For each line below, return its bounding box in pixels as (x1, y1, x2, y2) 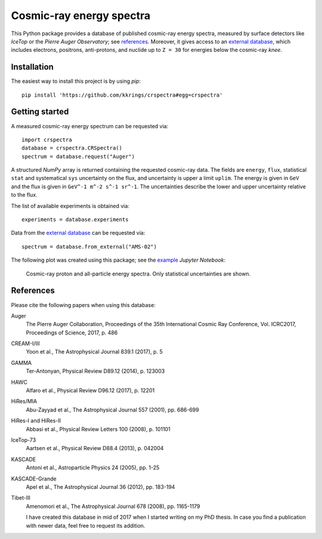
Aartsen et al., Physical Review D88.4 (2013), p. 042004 (26, 445, 164, 452)
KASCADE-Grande (11, 475, 57, 482)
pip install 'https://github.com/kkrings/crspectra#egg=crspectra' (21, 91, 223, 98)
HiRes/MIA (11, 398, 38, 405)
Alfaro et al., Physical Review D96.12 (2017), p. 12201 (26, 387, 155, 394)
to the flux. (11, 191, 38, 199)
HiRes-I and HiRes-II (11, 417, 61, 425)
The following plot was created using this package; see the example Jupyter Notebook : (11, 256, 226, 264)
